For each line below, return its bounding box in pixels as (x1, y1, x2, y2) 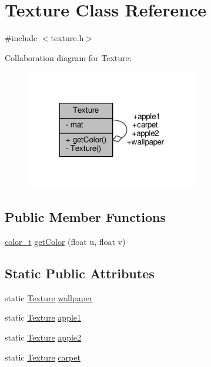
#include (5, 32, 38, 44)
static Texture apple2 (5, 331, 82, 344)
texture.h (51, 32, 84, 44)
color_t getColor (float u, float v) (5, 235, 126, 248)
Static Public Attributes (5, 264, 155, 282)
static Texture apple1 (5, 311, 82, 324)
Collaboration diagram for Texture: (5, 51, 132, 63)
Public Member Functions (5, 208, 166, 226)
